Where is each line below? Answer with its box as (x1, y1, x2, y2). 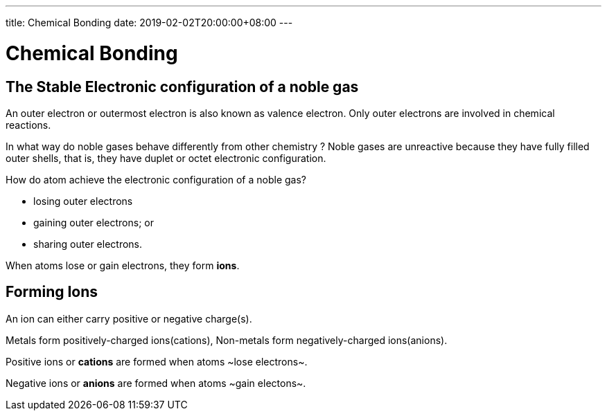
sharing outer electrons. (33, 237, 143, 250)
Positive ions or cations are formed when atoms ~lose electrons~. (6, 355, 308, 368)
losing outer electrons (33, 195, 133, 207)
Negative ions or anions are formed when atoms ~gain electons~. (6, 377, 306, 389)
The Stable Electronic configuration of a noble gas (6, 78, 359, 96)
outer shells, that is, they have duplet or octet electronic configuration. (6, 152, 326, 164)
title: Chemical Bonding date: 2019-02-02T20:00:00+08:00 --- (6, 17, 293, 28)
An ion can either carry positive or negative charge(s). (6, 312, 252, 325)
